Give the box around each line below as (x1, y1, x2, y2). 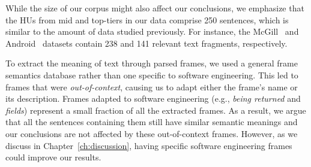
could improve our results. (5, 151, 101, 163)
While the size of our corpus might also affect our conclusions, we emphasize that (5, 2, 304, 14)
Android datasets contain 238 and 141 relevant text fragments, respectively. (5, 37, 288, 49)
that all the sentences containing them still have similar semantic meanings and (5, 116, 298, 128)
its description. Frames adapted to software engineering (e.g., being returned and (5, 92, 301, 105)
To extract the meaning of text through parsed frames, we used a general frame (5, 57, 298, 69)
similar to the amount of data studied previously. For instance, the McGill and (5, 25, 299, 38)
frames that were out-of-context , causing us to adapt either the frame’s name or (5, 80, 298, 93)
